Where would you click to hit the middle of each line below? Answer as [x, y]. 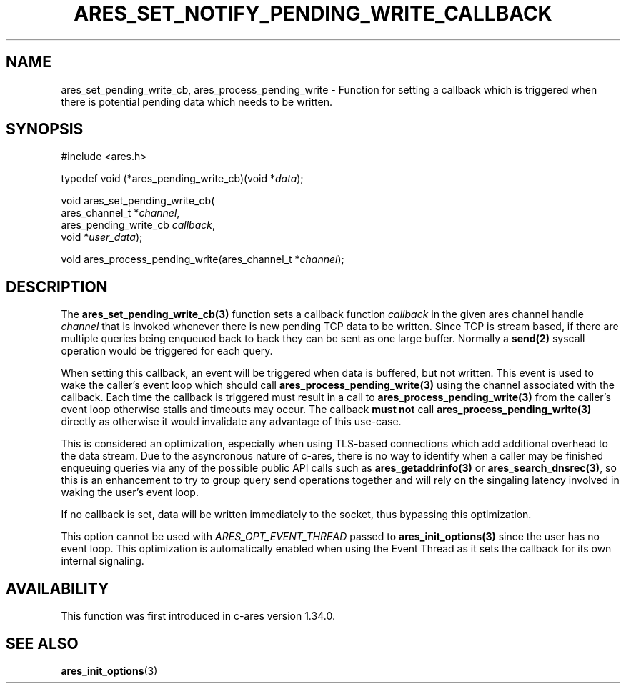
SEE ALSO [42, 643]
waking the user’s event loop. [130, 492]
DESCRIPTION [57, 287]
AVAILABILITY [58, 588]
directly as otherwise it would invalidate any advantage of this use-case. [231, 422]
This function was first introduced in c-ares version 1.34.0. [198, 616]
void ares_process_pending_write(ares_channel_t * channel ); [203, 259]
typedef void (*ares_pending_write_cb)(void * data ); [182, 179]
